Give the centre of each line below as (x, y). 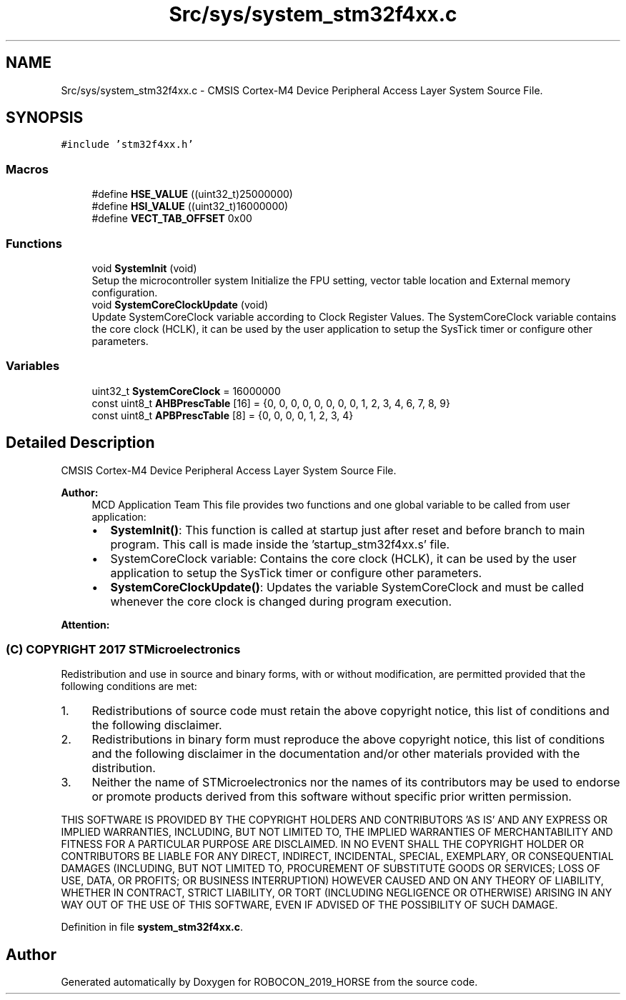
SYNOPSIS (45, 118)
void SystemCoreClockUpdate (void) (180, 304)
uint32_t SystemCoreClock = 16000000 (186, 391)
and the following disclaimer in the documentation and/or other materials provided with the (336, 754)
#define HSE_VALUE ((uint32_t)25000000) (192, 194)
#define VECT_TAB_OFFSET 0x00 (172, 219)
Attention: (85, 624)
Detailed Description (80, 443)
